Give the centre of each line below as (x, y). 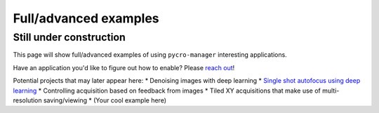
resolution (27, 100)
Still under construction (69, 37)
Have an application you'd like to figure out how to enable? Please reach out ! (124, 67)
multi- (331, 91)
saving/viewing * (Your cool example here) (105, 100)
